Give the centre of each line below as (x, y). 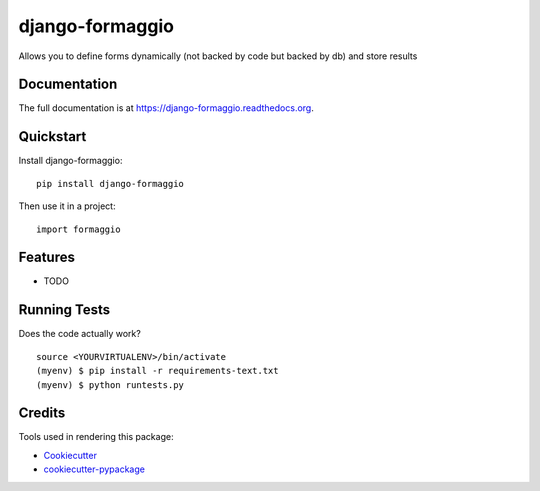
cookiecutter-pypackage (94, 469)
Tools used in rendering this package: (96, 437)
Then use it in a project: (67, 206)
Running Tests (64, 310)
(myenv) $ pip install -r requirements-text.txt (157, 371)
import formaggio (78, 229)
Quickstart (52, 136)
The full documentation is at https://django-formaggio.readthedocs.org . (166, 108)
